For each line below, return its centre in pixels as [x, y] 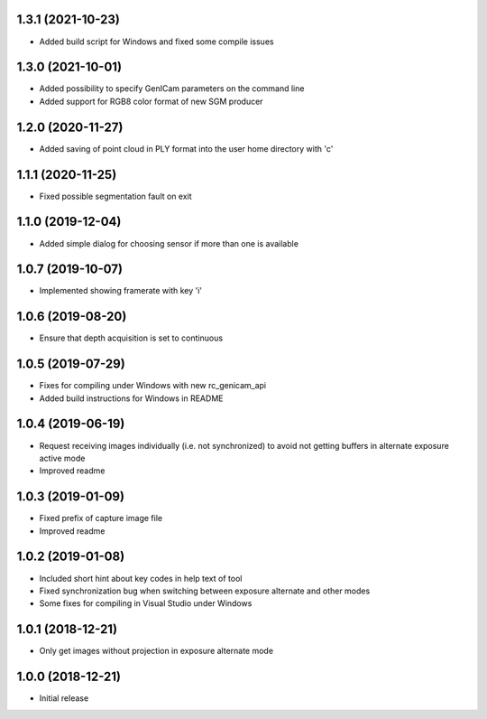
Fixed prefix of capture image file [101, 518]
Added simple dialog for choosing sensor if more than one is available [169, 243]
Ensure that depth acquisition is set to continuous [131, 338]
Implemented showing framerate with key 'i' [121, 291]
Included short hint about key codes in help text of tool [141, 578]
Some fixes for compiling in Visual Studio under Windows [146, 603]
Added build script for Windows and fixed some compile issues [156, 42]
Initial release [64, 698]
